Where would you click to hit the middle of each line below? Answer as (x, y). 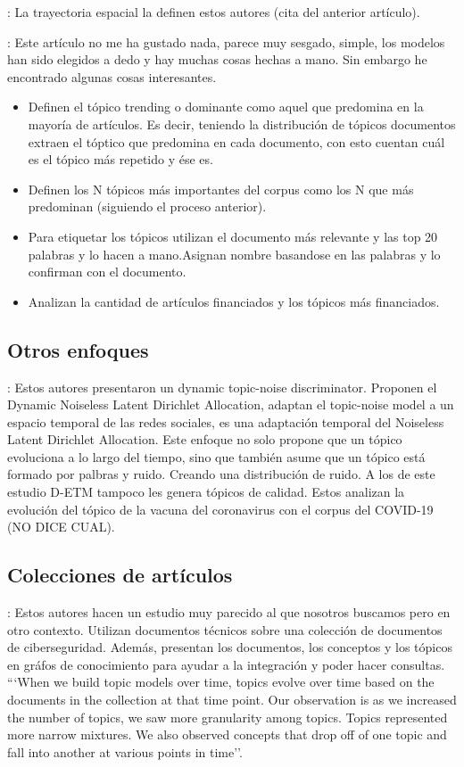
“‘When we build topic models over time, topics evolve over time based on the (221, 682)
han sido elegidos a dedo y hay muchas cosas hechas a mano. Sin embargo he (217, 59)
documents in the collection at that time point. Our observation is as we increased (232, 700)
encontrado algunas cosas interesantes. (112, 76)
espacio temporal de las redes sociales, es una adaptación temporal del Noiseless (226, 421)
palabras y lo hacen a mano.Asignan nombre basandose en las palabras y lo (234, 254)
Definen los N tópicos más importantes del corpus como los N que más (221, 189)
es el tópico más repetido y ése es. (120, 159)
